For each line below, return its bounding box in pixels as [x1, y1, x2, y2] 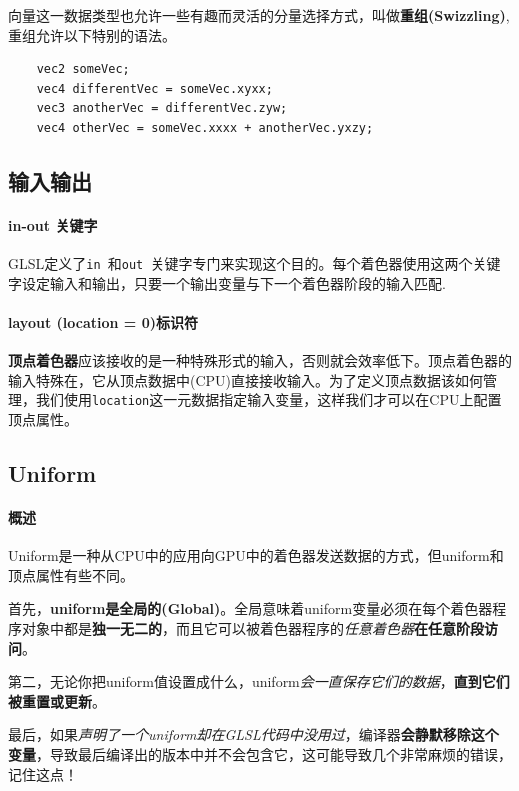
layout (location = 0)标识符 [8, 311, 198, 332]
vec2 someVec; [36, 62, 130, 77]
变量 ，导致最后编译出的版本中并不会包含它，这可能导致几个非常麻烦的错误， [8, 743, 512, 764]
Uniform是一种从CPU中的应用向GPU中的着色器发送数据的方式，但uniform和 [8, 545, 504, 566]
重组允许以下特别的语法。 [8, 24, 176, 45]
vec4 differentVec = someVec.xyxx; [36, 81, 273, 96]
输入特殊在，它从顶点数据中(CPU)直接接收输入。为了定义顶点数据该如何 [8, 369, 484, 390]
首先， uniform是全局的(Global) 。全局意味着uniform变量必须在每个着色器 [8, 598, 493, 619]
